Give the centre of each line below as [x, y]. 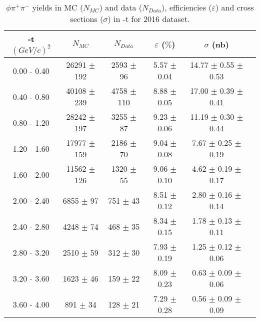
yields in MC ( [58, 7]
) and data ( [121, 7]
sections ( [87, 19]
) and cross [234, 7]
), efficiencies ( [187, 7]
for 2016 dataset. [160, 19]
